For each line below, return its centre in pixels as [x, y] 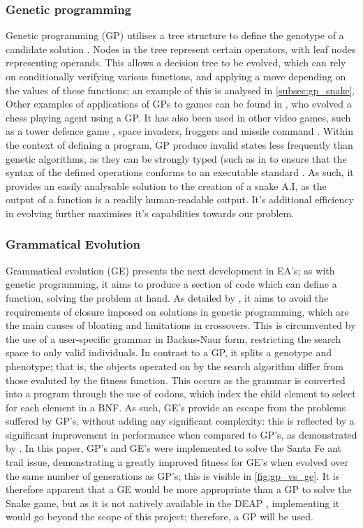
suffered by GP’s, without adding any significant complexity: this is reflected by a [180, 421]
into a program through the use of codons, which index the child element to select [181, 394]
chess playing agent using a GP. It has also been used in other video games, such [178, 117]
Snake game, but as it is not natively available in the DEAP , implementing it [173, 503]
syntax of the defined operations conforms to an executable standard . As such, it [180, 172]
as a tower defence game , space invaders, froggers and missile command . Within [179, 131]
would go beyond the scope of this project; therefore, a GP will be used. [160, 516]
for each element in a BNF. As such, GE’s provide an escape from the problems [176, 407]
